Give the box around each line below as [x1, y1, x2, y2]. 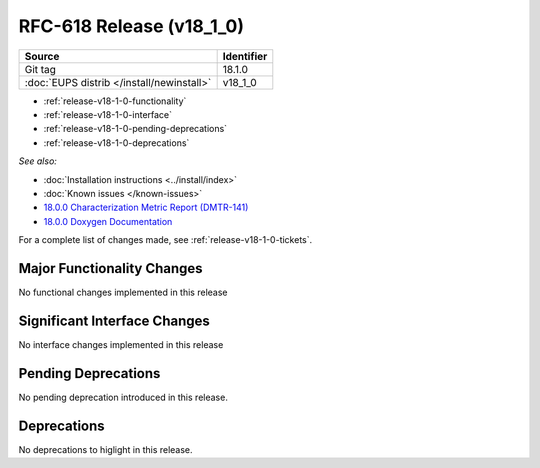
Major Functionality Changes [18, 260, 204, 277]
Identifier [222, 49, 268, 63]
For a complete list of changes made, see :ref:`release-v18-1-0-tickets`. [18, 234, 313, 246]
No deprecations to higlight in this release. [18, 443, 194, 455]
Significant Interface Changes [18, 312, 210, 329]
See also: [18, 155, 57, 167]
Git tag [24, 62, 57, 76]
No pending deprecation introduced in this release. [18, 391, 229, 403]
